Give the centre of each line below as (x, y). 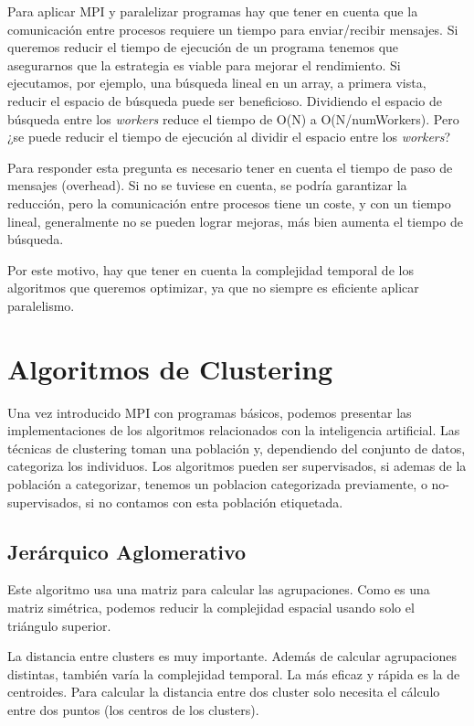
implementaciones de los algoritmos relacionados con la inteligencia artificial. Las (234, 430)
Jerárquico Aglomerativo (127, 551)
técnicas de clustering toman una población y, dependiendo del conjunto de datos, (237, 448)
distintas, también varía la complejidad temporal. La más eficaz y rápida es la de (234, 673)
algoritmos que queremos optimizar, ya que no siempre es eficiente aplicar (213, 288)
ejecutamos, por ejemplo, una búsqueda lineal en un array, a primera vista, (217, 83)
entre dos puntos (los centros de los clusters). (133, 709)
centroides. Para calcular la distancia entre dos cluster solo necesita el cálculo (224, 692)
